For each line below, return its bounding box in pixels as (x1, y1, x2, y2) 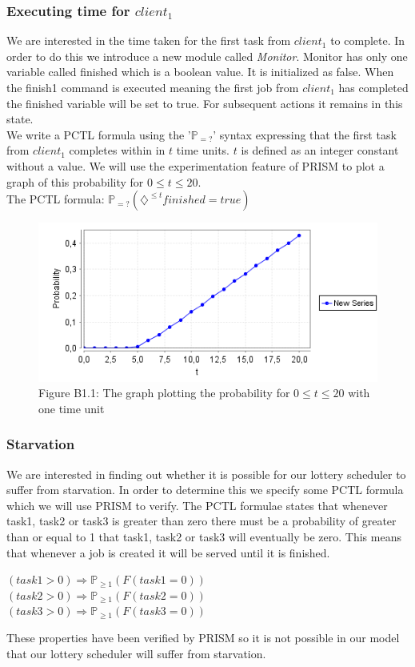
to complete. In (330, 32, 405, 49)
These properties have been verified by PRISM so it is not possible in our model (6, 629, 400, 645)
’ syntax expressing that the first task (213, 126, 397, 143)
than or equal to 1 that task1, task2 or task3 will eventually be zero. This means (6, 528, 401, 545)
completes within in (69, 142, 166, 159)
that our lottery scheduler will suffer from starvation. (6, 645, 266, 661)
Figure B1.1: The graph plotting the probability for (38, 384, 290, 401)
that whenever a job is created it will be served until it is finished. (6, 544, 330, 561)
